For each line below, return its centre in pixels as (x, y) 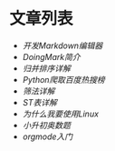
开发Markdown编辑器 (62, 45)
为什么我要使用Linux (61, 114)
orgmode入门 (48, 136)
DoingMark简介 (51, 56)
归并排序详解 (46, 68)
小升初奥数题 (46, 125)
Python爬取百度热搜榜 (64, 79)
